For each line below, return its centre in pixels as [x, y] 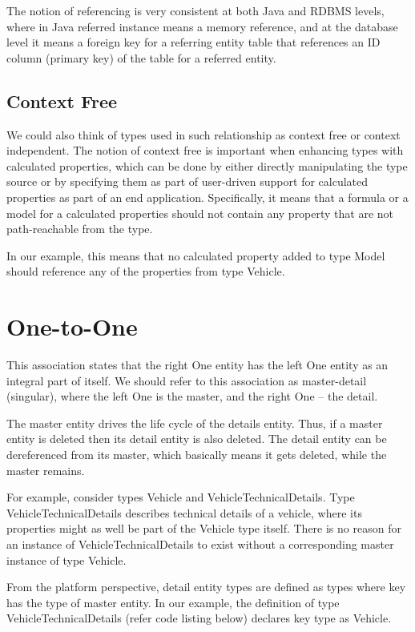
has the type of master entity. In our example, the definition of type [173, 602]
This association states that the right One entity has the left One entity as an [197, 365]
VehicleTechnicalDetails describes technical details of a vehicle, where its [184, 512]
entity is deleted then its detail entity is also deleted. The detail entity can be [197, 439]
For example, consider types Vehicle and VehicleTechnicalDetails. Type [181, 497]
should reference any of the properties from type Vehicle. [146, 271]
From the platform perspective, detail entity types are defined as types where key [206, 587]
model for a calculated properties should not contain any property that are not [200, 213]
